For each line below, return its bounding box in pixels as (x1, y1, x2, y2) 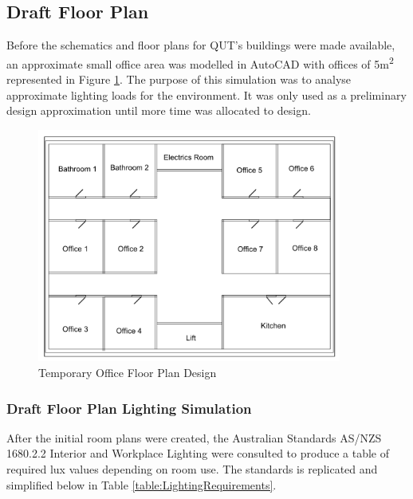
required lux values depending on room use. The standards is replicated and (6, 461, 378, 477)
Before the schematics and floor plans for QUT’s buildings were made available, (6, 37, 395, 53)
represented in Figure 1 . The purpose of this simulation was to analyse (6, 71, 352, 88)
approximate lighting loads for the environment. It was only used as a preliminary (6, 86, 407, 103)
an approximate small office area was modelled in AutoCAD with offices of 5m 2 (6, 53, 394, 72)
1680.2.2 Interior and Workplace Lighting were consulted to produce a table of (6, 445, 389, 462)
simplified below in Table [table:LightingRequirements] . (6, 476, 277, 493)
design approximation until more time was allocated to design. (6, 102, 311, 119)
